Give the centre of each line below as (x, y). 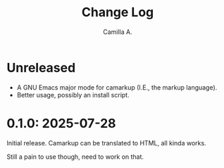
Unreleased (41, 67)
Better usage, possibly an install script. (73, 95)
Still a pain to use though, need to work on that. (75, 157)
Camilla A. (117, 32)
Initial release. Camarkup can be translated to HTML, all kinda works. (106, 143)
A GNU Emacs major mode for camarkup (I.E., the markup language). (117, 87)
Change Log (118, 12)
